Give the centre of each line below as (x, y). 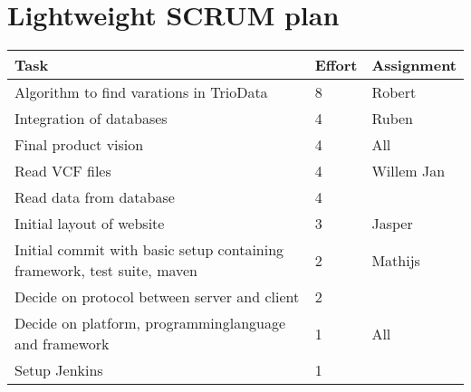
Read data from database (95, 197)
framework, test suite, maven (106, 271)
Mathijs (396, 260)
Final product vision (79, 145)
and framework (62, 344)
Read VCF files (63, 171)
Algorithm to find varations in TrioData (141, 92)
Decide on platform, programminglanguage (150, 323)
